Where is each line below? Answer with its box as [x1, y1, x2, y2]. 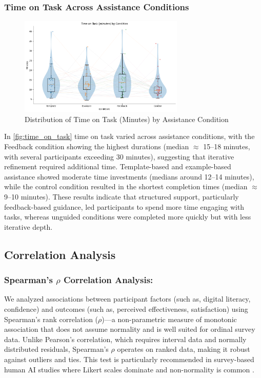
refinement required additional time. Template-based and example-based [4, 161, 231, 172]
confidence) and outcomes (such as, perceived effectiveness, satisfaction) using [4, 303, 248, 314]
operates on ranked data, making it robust [117, 344, 250, 354]
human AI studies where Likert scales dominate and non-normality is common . [4, 364, 254, 374]
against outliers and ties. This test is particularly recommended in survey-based [4, 353, 254, 364]
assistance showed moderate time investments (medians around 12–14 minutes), [4, 171, 254, 182]
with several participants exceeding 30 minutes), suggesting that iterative [4, 151, 234, 162]
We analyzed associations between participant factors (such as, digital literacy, [4, 293, 251, 304]
